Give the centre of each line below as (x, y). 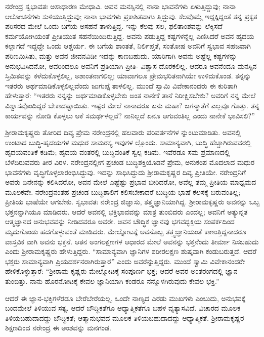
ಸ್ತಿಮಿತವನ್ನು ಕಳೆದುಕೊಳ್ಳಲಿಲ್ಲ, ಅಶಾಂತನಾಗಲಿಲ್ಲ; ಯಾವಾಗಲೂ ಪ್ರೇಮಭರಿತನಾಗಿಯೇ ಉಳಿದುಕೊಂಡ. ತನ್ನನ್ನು (128, 76)
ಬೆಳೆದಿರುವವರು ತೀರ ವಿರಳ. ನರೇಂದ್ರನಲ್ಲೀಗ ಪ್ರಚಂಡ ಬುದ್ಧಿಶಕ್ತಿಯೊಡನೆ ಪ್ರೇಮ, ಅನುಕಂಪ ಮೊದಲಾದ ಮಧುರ (130, 162)
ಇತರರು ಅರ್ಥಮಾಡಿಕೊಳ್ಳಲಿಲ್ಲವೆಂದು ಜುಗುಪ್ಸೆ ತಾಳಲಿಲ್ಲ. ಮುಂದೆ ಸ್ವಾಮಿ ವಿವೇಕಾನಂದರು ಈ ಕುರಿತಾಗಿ (121, 85)
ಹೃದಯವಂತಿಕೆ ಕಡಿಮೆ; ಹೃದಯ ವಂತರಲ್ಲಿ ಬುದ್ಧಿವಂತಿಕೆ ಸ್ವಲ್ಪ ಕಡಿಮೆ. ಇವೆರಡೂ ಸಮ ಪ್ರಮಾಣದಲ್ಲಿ (118, 152)
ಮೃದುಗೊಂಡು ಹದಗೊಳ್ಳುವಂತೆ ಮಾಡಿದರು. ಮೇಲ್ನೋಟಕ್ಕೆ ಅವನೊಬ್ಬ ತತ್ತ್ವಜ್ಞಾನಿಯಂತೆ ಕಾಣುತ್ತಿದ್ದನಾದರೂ (126, 231)
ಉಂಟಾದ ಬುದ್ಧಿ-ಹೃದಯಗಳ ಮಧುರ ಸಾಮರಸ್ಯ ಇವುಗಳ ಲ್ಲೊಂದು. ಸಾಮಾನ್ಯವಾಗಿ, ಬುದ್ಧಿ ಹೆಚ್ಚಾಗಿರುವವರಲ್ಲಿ (128, 142)
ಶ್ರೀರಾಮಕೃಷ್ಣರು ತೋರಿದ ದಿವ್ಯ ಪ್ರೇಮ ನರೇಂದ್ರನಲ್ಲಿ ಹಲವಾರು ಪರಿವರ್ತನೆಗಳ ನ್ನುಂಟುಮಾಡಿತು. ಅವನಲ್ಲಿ (123, 132)
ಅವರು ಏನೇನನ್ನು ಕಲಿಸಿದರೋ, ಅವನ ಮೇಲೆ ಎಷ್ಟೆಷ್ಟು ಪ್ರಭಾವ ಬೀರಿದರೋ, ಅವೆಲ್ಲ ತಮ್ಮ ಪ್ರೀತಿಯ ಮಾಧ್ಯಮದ (131, 182)
